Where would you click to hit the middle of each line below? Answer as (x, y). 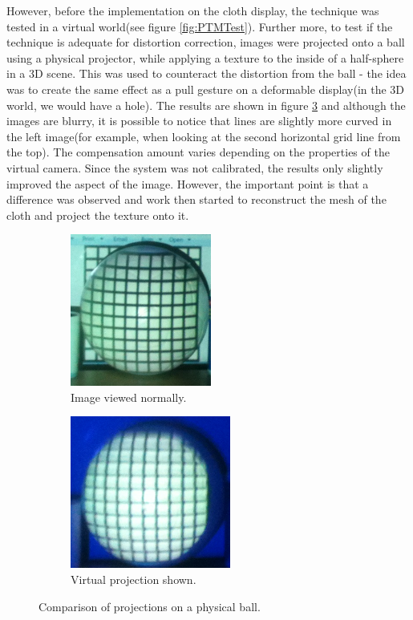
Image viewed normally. (129, 397)
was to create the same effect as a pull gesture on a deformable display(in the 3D (206, 89)
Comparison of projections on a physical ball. (150, 606)
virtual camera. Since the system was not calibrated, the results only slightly (195, 167)
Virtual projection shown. (134, 579)
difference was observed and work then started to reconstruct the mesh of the (196, 199)
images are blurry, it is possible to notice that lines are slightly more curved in (199, 121)
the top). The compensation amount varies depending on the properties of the (198, 152)
